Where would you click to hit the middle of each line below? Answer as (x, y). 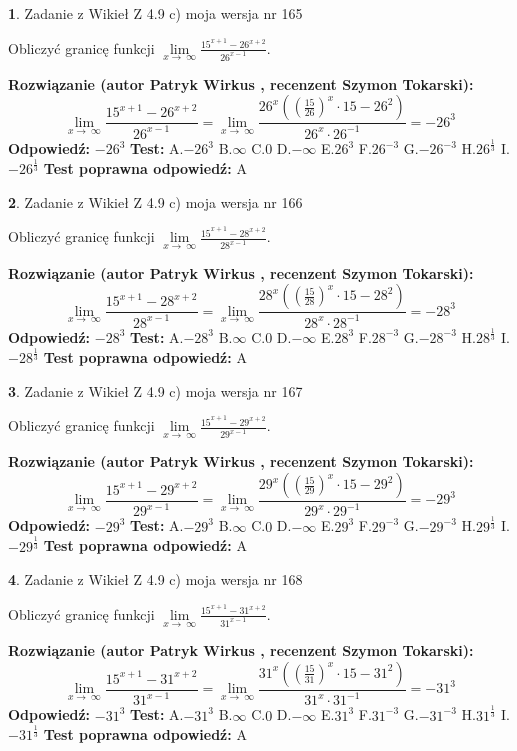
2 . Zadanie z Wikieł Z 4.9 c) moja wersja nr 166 (155, 201)
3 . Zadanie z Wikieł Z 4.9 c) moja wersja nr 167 (155, 390)
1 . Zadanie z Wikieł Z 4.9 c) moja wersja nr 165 (155, 13)
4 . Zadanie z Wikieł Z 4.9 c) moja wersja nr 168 (155, 579)
